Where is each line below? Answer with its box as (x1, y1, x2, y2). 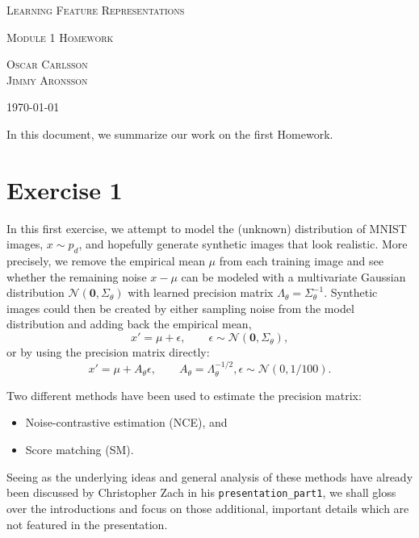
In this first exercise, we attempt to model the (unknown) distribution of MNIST (6, 219, 407, 236)
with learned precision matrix (128, 284, 274, 301)
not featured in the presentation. (6, 515, 168, 532)
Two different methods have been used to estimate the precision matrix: (6, 386, 362, 403)
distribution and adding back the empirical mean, (6, 315, 252, 332)
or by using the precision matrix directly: (6, 344, 210, 361)
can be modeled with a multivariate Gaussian (181, 268, 406, 285)
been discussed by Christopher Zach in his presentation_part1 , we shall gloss (6, 484, 396, 501)
